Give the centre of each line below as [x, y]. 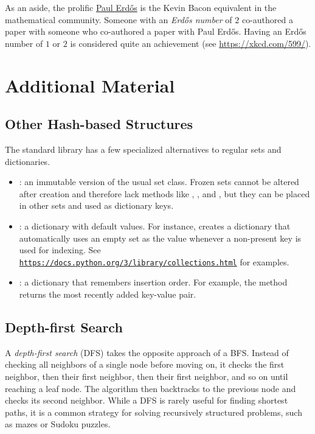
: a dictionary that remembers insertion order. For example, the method [153, 282]
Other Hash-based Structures [99, 124]
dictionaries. [28, 161]
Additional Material [90, 85]
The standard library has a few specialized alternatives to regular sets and [143, 149]
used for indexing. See [60, 250]
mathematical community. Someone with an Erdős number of [119, 19]
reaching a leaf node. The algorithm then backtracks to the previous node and [151, 388]
